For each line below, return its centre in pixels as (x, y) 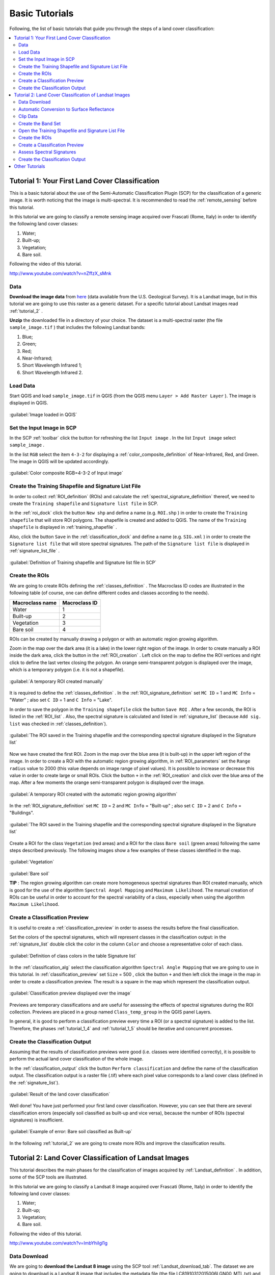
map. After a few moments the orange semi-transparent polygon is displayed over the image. (107, 782)
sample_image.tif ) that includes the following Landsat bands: (77, 327)
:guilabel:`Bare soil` (30, 873)
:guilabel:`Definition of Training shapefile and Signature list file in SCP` (83, 562)
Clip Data (28, 116)
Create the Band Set (40, 123)
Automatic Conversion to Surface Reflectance (66, 109)
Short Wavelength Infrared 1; (52, 365)
